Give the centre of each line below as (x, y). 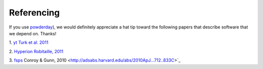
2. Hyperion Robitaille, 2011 (36, 51)
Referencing (34, 13)
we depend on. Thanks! (33, 33)
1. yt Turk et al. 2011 (29, 42)
